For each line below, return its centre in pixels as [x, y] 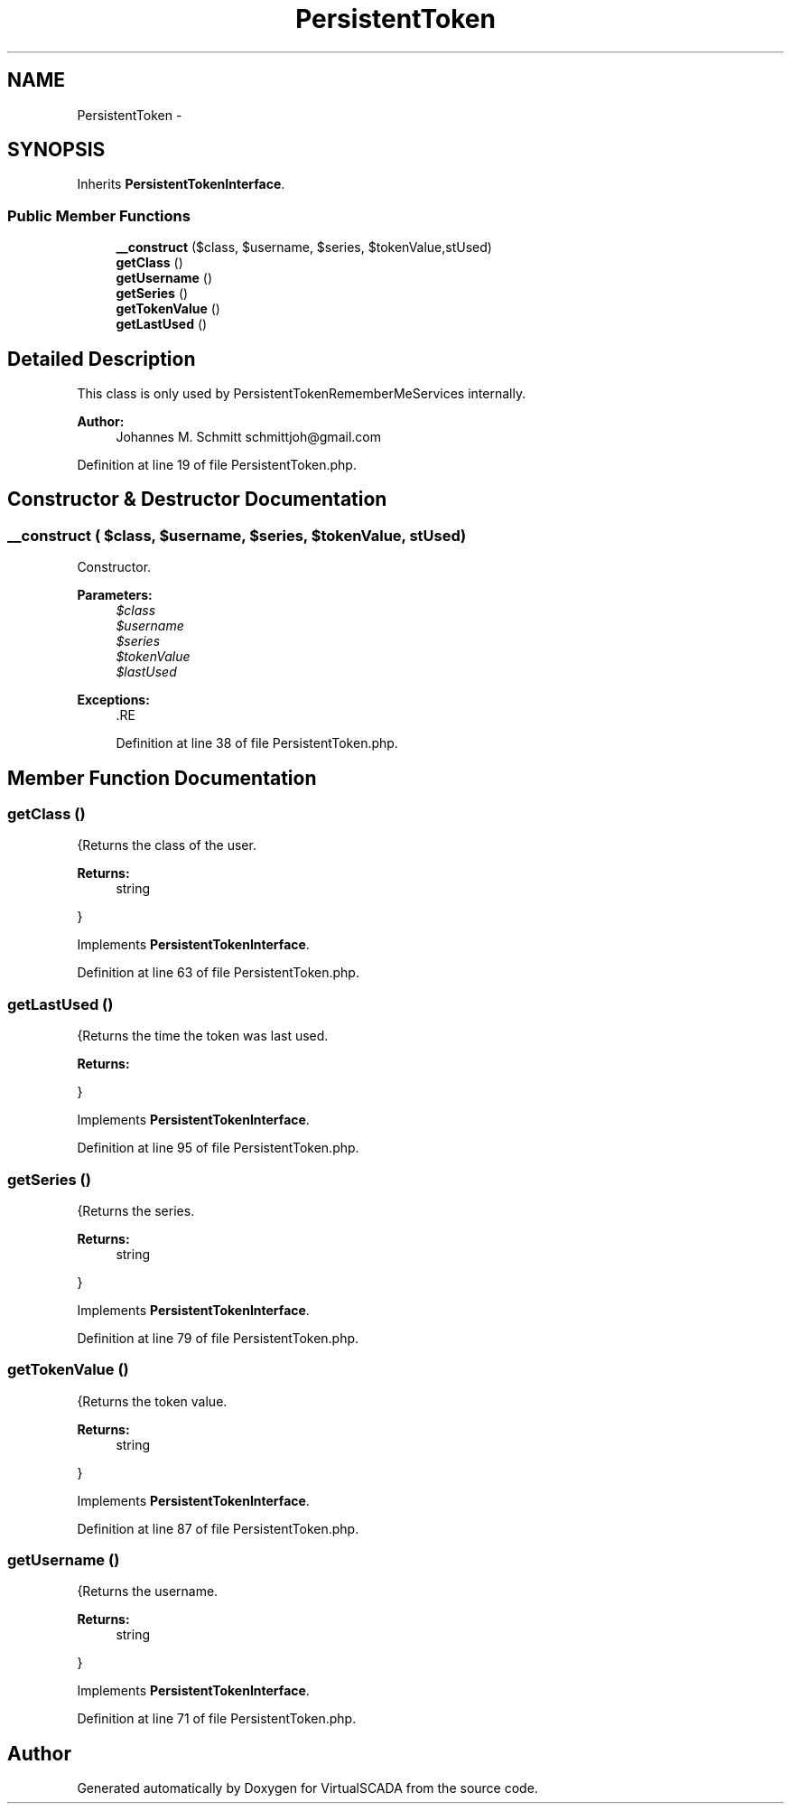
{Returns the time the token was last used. [203, 1036]
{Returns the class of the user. [167, 845]
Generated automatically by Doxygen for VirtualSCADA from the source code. [307, 1788]
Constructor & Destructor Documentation [197, 499]
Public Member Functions [99, 215]
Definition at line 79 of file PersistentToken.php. [218, 1338]
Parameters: [115, 595]
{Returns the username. [148, 1592]
